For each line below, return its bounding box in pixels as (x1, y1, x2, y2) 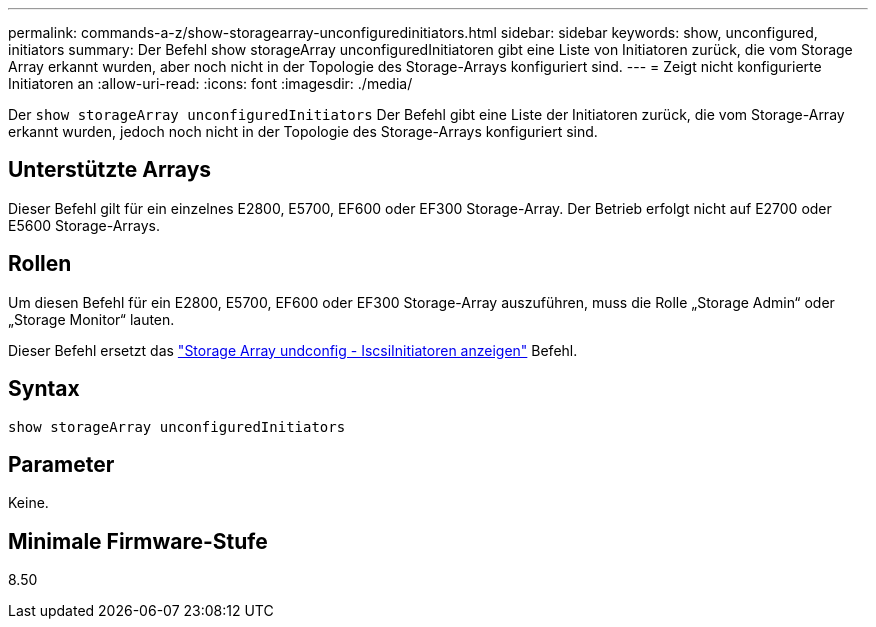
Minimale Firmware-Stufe (8, 528, 268, 554)
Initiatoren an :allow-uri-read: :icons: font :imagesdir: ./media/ (8, 75, 413, 92)
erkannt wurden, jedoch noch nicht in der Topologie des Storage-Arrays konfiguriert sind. (8, 123, 598, 140)
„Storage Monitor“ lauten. (8, 310, 175, 328)
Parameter (8, 451, 115, 477)
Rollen (8, 251, 72, 277)
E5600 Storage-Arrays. (8, 216, 161, 234)
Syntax (8, 376, 80, 402)
